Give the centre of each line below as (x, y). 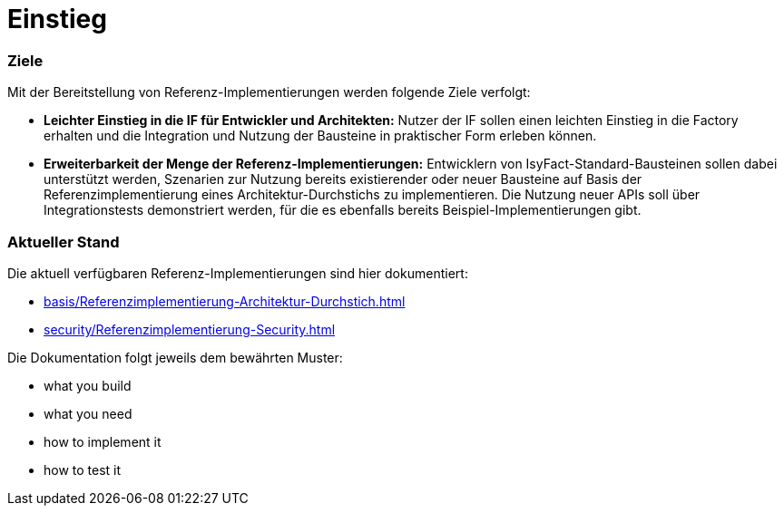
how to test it (83, 469)
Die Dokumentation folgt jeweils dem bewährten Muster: (175, 357)
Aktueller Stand (64, 242)
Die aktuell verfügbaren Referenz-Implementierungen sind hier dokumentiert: (238, 273)
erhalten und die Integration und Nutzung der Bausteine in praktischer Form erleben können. (320, 136)
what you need (88, 413)
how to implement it (103, 441)
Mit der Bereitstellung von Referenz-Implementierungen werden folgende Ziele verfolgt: (269, 92)
